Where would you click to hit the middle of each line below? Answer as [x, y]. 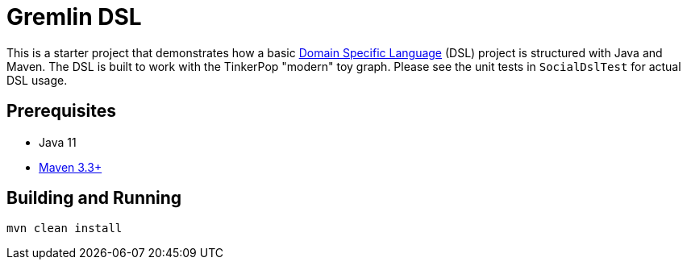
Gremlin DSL [74, 17]
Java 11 [58, 142]
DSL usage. [37, 80]
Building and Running [94, 198]
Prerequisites [61, 111]
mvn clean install [65, 229]
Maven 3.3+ [71, 167]
